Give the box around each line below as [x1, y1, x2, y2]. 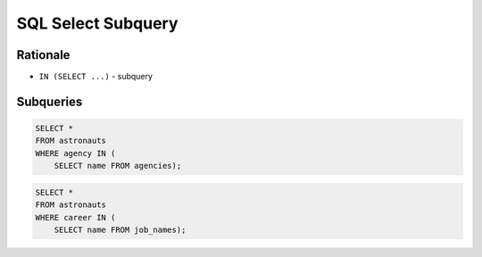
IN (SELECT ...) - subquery [38, 71, 154, 82]
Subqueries [16, 94, 83, 109]
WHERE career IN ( [35, 212, 116, 222]
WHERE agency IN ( [35, 148, 116, 158]
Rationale [16, 47, 71, 62]
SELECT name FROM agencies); [54, 161, 182, 171]
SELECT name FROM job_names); [54, 224, 187, 235]
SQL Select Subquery [16, 13, 179, 33]
